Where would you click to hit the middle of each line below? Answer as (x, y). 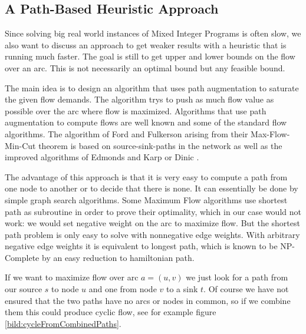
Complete (22, 257)
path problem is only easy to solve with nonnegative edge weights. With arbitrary (152, 234)
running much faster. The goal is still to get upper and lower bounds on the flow (150, 56)
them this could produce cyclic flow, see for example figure (111, 312)
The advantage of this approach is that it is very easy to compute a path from (146, 176)
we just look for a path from (237, 277)
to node (65, 289)
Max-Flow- (270, 133)
